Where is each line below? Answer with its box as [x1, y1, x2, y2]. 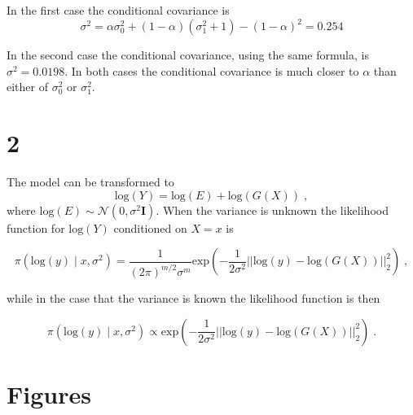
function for [7, 219, 65, 236]
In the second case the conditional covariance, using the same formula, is [7, 46, 369, 63]
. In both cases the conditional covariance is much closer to [64, 62, 359, 79]
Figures [7, 377, 91, 410]
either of [7, 78, 48, 95]
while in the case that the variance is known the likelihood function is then [7, 290, 380, 307]
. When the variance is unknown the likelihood [156, 201, 389, 218]
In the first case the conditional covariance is [7, 2, 230, 18]
